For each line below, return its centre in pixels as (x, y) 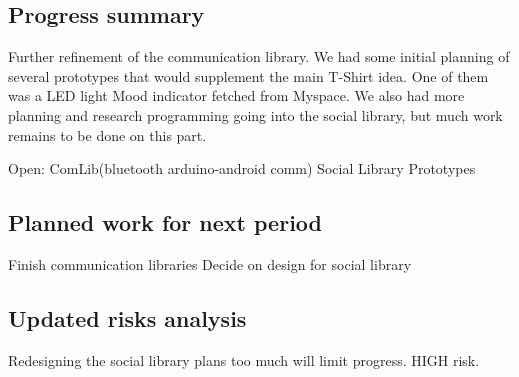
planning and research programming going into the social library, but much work (255, 114)
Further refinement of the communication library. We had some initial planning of (259, 56)
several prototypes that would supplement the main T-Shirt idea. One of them (248, 75)
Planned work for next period (165, 222)
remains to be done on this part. (107, 134)
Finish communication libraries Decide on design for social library (210, 263)
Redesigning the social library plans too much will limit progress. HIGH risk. (244, 359)
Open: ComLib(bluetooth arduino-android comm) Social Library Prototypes (242, 168)
